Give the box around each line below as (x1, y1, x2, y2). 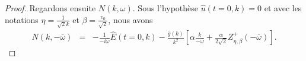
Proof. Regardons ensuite (5, 2, 96, 14)
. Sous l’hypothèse (132, 2, 199, 14)
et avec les (264, 2, 302, 14)
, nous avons (108, 13, 153, 25)
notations (5, 13, 39, 25)
